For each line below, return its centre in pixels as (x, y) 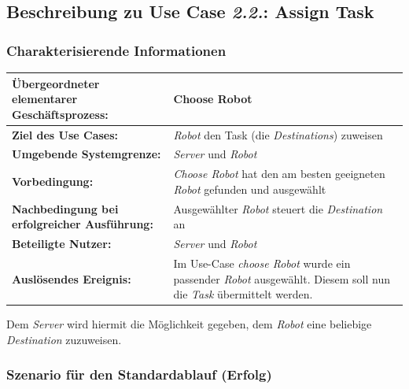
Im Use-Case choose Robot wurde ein (262, 263)
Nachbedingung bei (65, 208)
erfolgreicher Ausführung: (83, 224)
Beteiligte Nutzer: (62, 244)
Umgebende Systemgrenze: (87, 154)
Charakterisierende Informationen (116, 50)
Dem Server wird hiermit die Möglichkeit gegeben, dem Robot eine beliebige (189, 324)
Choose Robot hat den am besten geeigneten (279, 174)
